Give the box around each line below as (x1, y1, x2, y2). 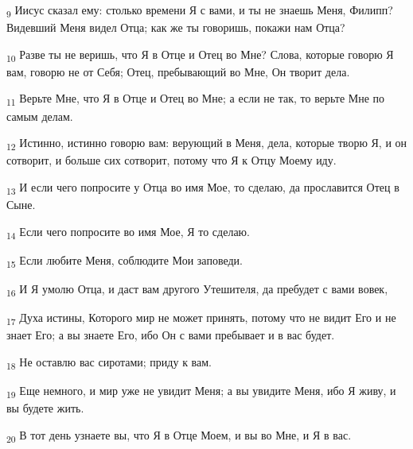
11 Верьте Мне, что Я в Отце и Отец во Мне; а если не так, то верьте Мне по (6, 90, 385, 109)
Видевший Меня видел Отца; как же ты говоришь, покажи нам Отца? (6, 19, 345, 36)
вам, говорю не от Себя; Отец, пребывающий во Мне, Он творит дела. (6, 63, 350, 79)
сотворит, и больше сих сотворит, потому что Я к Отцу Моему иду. (6, 152, 337, 168)
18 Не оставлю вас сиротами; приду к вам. (6, 353, 212, 372)
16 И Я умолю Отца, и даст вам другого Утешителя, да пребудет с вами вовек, (6, 280, 388, 299)
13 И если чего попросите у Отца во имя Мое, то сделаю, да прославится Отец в (6, 178, 399, 197)
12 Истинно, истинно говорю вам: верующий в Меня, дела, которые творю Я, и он (6, 134, 407, 153)
